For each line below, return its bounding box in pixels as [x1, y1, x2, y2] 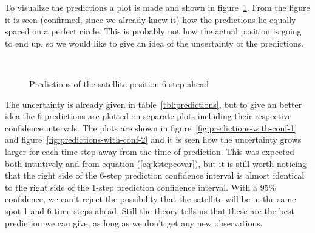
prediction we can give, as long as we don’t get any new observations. [5, 216, 263, 229]
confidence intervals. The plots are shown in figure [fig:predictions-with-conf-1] [5, 121, 297, 134]
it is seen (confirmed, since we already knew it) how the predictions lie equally [5, 13, 296, 25]
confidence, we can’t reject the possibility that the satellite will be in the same [5, 192, 296, 205]
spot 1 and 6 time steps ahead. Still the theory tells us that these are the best [5, 204, 294, 217]
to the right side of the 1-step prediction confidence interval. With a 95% [5, 180, 276, 193]
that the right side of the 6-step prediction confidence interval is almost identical [5, 169, 305, 182]
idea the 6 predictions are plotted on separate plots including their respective [5, 110, 292, 122]
